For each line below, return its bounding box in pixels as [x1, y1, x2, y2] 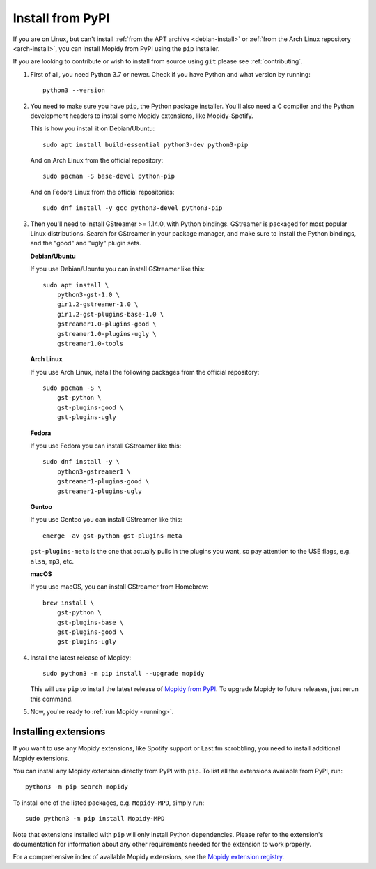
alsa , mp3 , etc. [30, 557, 75, 565]
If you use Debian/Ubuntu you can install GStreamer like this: [30, 265, 205, 273]
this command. [30, 695, 73, 703]
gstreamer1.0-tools [56, 339, 124, 347]
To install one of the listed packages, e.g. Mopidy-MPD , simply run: [13, 799, 205, 807]
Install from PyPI [13, 10, 110, 26]
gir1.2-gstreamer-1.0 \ [56, 301, 139, 308]
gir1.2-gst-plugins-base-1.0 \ [56, 310, 164, 318]
